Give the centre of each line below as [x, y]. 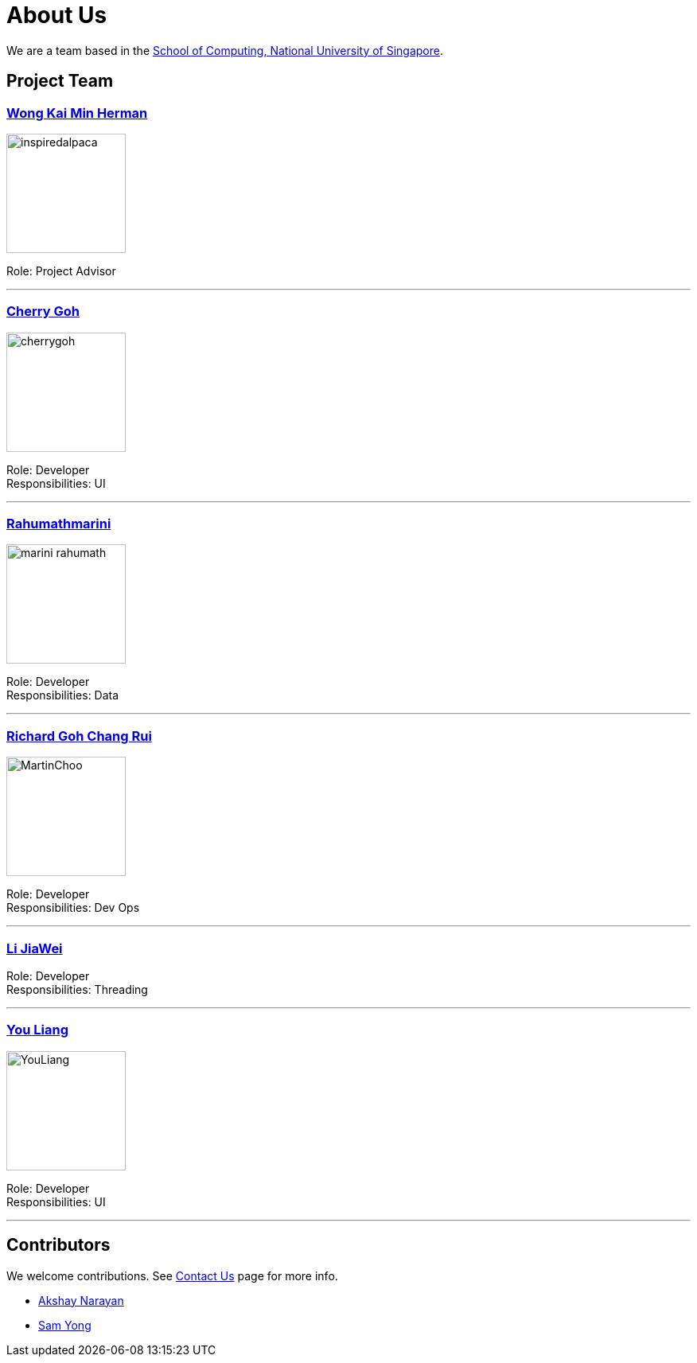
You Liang [37, 1030]
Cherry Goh [43, 312]
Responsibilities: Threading [77, 989]
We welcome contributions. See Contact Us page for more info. [172, 1275]
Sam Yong [65, 1325]
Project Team [60, 81]
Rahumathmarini [59, 524]
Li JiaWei [35, 948]
